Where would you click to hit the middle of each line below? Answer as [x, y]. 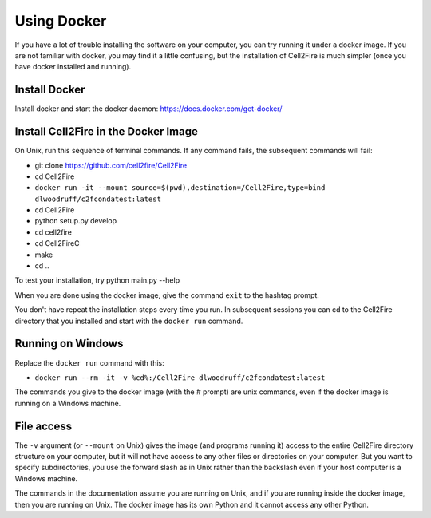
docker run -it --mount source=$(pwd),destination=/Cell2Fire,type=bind [180, 188]
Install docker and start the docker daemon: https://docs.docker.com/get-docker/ [148, 109]
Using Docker [61, 21]
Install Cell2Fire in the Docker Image [107, 132]
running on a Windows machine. [68, 403]
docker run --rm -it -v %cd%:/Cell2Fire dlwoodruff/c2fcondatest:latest [180, 378]
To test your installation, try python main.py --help [97, 280]
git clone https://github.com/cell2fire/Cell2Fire [111, 165]
